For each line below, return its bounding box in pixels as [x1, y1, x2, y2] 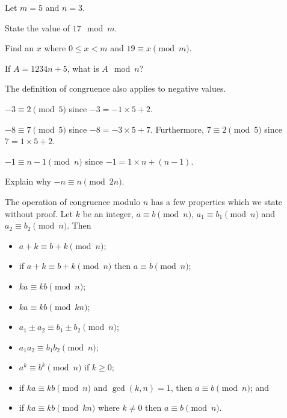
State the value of [5, 21, 70, 34]
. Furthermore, [150, 122, 204, 135]
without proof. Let [5, 207, 73, 220]
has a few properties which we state [150, 195, 283, 207]
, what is [67, 62, 99, 74]
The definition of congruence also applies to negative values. [5, 82, 226, 95]
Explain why [5, 175, 51, 188]
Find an [5, 42, 34, 54]
